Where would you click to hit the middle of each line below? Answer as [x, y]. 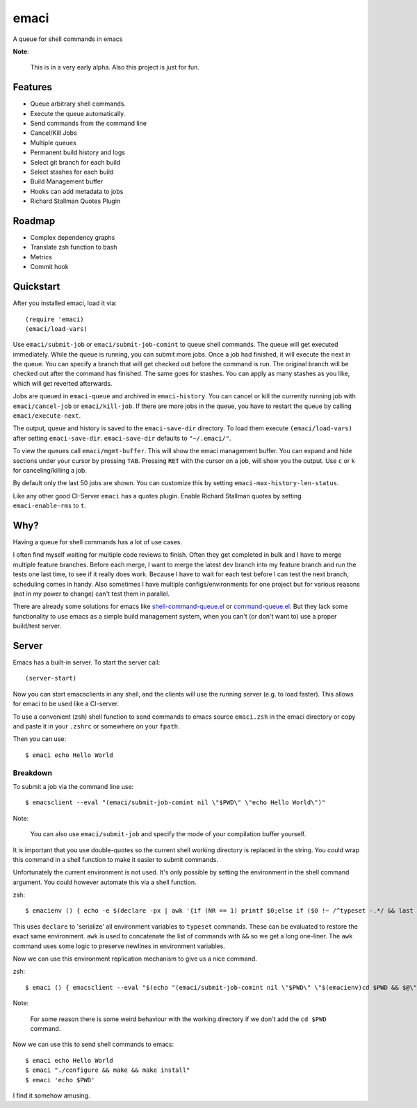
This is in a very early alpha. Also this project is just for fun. [115, 67]
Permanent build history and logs [77, 152]
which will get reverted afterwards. [63, 383]
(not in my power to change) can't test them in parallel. [91, 594]
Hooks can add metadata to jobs [77, 191]
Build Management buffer [67, 181]
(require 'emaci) [55, 319]
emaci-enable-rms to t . [50, 506]
